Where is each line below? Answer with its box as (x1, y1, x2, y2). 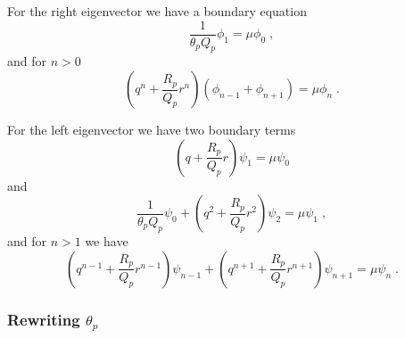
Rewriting (7, 308, 80, 330)
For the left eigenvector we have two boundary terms (7, 120, 296, 139)
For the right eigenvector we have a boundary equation (7, 2, 307, 20)
